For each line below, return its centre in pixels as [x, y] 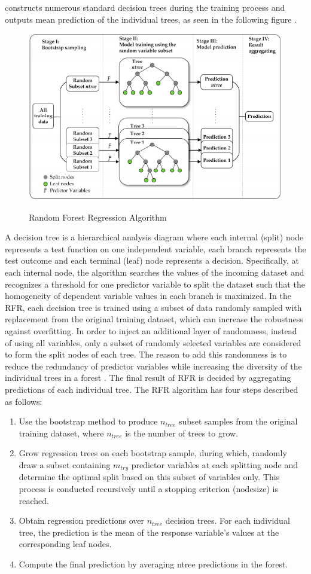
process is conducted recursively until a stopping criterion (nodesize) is [148, 488]
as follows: [24, 401]
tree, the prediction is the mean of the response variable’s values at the [149, 532]
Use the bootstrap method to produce [88, 421]
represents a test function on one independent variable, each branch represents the [155, 248]
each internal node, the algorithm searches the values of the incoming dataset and [155, 272]
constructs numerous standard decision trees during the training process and [145, 7]
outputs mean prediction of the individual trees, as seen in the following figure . [151, 19]
